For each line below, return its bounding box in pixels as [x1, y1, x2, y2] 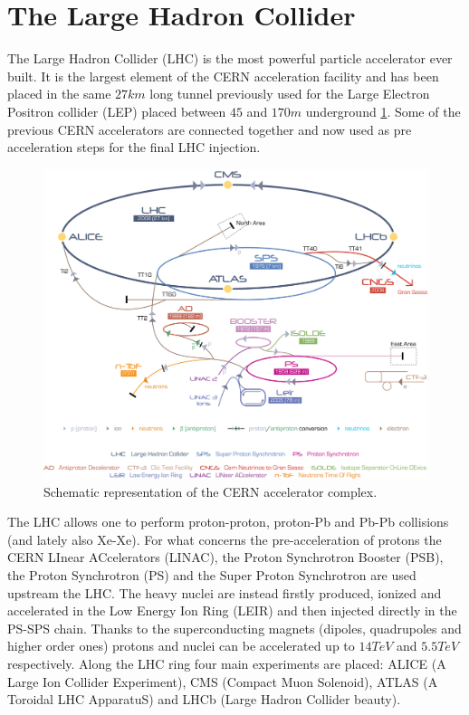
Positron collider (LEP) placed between [7, 101, 226, 120]
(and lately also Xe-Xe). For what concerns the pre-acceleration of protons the [7, 529, 442, 548]
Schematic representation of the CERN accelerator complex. [43, 481, 378, 500]
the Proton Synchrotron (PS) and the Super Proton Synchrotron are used [7, 566, 416, 585]
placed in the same [7, 84, 111, 103]
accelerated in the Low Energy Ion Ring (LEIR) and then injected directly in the [7, 601, 457, 620]
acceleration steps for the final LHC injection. [7, 138, 261, 157]
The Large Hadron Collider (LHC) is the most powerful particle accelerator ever [7, 49, 453, 68]
